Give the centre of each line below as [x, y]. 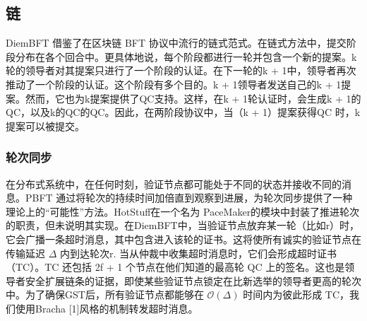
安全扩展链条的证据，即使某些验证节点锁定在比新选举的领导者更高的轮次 [193, 280]
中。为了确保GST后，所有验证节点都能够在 [105, 294]
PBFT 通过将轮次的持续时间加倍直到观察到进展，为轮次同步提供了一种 [189, 198]
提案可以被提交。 [45, 126]
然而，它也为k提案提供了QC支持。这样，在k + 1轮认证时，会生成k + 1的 [193, 98]
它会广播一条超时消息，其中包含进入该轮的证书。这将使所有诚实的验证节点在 [183, 239]
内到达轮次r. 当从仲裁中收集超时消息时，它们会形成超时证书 [199, 253]
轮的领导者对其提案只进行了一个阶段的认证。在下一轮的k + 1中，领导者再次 [181, 70]
